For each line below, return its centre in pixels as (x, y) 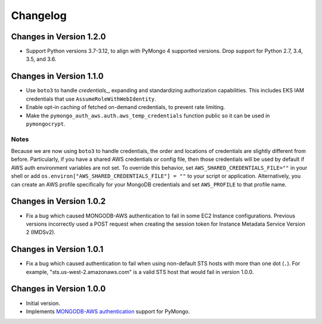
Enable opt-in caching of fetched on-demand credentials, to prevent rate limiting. (126, 107)
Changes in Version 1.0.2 (58, 202)
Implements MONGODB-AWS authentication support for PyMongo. (108, 311)
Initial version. (43, 303)
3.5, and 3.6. (41, 59)
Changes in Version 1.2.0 (58, 37)
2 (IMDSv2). (41, 232)
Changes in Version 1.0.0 (58, 289)
